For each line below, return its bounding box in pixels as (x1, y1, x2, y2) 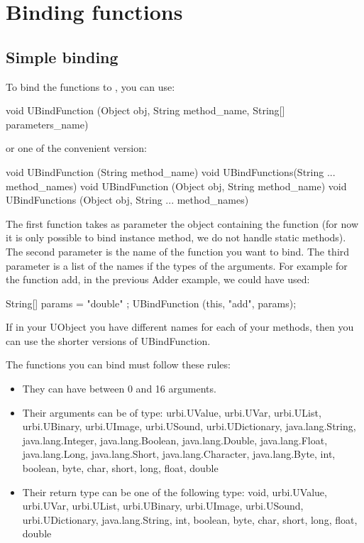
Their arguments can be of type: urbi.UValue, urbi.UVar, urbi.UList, (22, 405, 321, 419)
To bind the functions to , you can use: (6, 79, 175, 94)
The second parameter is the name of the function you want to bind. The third (6, 243, 350, 258)
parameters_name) (6, 116, 89, 131)
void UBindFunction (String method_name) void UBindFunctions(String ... (6, 164, 336, 179)
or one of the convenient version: (6, 141, 147, 155)
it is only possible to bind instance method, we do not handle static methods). (6, 230, 346, 245)
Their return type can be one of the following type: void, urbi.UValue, (22, 484, 327, 499)
